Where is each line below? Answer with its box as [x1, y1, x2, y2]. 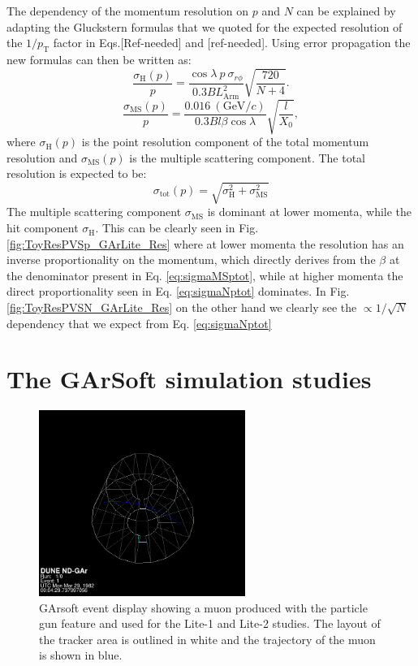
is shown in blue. [39, 647, 123, 664]
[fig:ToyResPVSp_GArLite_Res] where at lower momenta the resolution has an [6, 235, 404, 252]
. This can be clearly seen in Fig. [95, 219, 259, 236]
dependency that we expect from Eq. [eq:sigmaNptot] [6, 314, 272, 331]
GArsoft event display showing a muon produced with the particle [39, 599, 368, 616]
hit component [6, 219, 79, 236]
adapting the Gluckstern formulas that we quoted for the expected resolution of [6, 18, 403, 35]
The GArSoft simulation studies [6, 362, 372, 396]
